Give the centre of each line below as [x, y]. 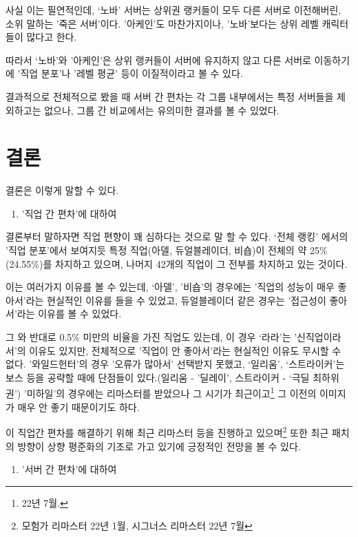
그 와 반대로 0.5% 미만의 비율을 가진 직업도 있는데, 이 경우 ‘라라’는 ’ [151, 337]
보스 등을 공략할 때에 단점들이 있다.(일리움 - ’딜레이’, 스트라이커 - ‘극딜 [158, 377]
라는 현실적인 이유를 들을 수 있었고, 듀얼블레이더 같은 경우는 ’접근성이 [176, 300]
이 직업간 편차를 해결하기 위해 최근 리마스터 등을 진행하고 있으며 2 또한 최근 [167, 431]
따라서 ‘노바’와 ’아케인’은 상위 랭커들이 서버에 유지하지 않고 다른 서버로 [158, 60]
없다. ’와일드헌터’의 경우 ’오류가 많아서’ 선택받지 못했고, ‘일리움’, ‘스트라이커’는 [175, 364]
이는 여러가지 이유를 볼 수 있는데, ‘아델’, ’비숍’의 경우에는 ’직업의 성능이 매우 [170, 287]
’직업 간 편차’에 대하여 [69, 213]
